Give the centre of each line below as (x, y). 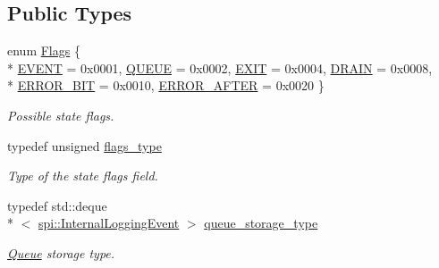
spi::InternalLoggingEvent (109, 223)
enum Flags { (44, 50)
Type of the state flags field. (83, 176)
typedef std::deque (57, 205)
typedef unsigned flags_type (84, 145)
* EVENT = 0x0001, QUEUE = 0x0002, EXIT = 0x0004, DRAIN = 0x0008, (220, 67)
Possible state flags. (61, 115)
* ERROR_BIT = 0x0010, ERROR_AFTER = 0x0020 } (166, 85)
